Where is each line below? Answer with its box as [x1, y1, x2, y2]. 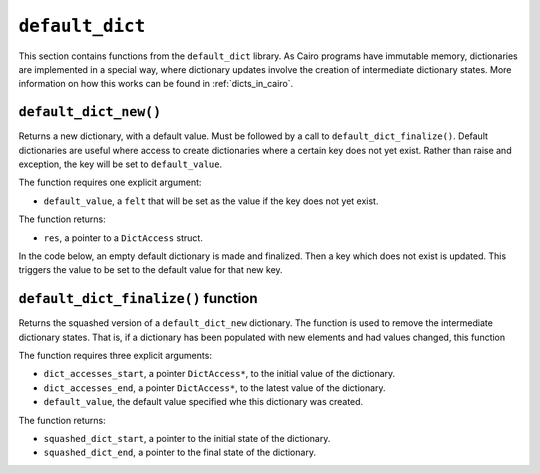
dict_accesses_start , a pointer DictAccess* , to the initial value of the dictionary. [43, 368, 396, 380]
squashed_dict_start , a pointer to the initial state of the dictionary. [43, 433, 331, 444]
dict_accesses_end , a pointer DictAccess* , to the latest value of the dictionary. [43, 381, 386, 394]
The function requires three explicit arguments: [18, 350, 212, 362]
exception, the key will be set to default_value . [18, 158, 223, 170]
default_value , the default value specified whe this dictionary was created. [43, 396, 364, 408]
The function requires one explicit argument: [18, 176, 202, 189]
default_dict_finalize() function [18, 290, 258, 307]
